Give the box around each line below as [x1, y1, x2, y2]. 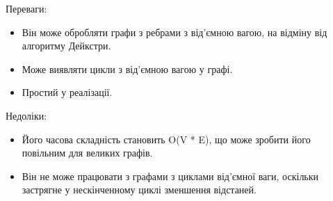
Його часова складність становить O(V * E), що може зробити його [22, 131, 311, 146]
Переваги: [6, 1, 47, 15]
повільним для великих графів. [22, 145, 153, 160]
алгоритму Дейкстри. [22, 38, 111, 53]
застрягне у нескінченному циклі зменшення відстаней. [22, 182, 257, 197]
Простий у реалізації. [22, 85, 113, 99]
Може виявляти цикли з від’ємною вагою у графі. [22, 61, 233, 76]
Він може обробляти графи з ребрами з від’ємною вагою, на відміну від [22, 24, 327, 39]
